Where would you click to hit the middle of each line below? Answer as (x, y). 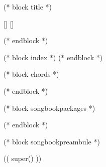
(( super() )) (23, 158)
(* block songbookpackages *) (49, 108)
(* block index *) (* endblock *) (53, 57)
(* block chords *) (31, 74)
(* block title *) (28, 7)
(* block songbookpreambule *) (52, 141)
